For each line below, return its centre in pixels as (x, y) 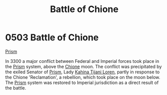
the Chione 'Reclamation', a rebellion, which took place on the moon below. (83, 77)
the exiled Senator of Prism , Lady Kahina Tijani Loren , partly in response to (82, 72)
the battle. (16, 88)
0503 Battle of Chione (52, 37)
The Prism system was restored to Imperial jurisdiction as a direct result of (82, 82)
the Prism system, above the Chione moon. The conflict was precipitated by (83, 66)
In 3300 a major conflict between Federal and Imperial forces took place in (82, 61)
